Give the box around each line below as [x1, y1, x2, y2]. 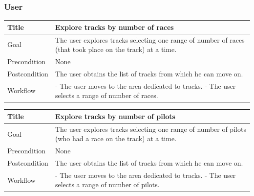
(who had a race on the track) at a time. [55, 133, 177, 144]
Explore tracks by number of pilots [55, 111, 175, 121]
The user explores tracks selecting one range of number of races [55, 34, 245, 45]
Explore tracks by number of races [55, 22, 174, 32]
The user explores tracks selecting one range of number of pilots [55, 123, 246, 134]
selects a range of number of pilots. [55, 179, 160, 190]
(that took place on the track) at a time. [55, 44, 177, 54]
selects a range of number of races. [55, 90, 158, 100]
